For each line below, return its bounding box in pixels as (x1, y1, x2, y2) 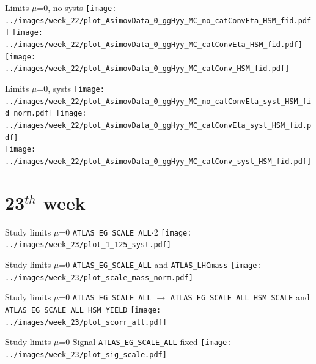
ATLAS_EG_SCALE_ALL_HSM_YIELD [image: (5, 305, 161, 314)
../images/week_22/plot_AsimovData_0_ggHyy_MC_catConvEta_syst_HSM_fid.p (5, 121, 312, 130)
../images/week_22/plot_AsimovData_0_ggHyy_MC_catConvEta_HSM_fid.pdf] (5, 40, 303, 49)
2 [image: (153, 225, 192, 238)
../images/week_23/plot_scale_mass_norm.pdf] (5, 273, 193, 282)
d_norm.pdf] (5, 109, 53, 118)
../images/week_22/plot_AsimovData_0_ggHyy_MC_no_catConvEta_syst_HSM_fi (5, 97, 312, 106)
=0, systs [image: (37, 81, 105, 94)
